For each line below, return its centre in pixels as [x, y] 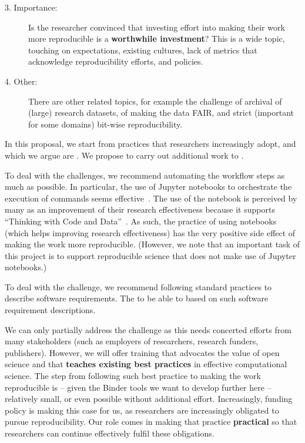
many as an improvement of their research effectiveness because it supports [140, 209]
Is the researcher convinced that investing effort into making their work [157, 27]
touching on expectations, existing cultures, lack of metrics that [143, 50]
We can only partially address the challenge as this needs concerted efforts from [148, 329]
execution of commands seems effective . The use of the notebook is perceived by [151, 198]
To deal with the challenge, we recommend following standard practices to [138, 286]
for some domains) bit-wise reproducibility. [105, 124]
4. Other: [21, 81]
